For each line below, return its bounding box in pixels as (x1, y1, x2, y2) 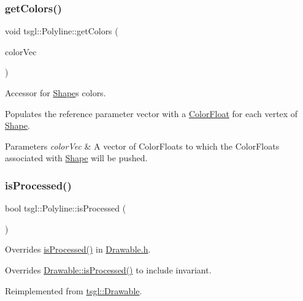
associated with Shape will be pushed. (5, 151, 148, 164)
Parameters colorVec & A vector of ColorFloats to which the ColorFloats (5, 139, 280, 152)
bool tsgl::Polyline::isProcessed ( (5, 202, 126, 215)
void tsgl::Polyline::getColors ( (5, 25, 118, 37)
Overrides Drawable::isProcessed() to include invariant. (5, 263, 212, 276)
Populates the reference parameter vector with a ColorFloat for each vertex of (5, 107, 298, 120)
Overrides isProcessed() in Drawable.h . (5, 243, 151, 256)
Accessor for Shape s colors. (5, 86, 106, 99)
